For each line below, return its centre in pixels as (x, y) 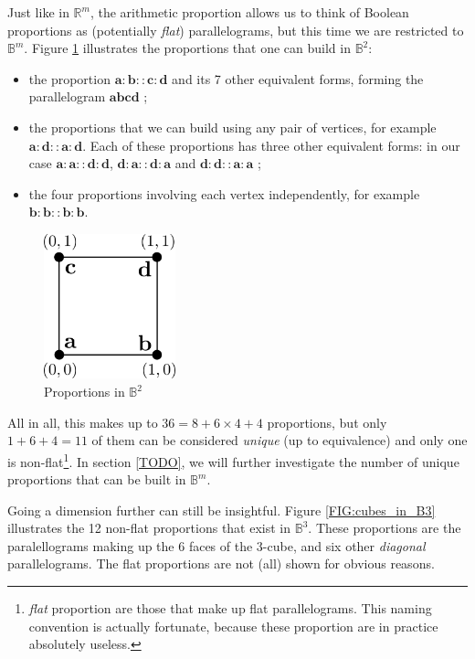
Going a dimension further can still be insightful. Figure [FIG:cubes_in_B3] (222, 510)
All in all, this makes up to (83, 422)
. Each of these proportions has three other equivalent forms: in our (271, 145)
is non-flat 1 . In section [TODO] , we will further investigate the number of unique (233, 460)
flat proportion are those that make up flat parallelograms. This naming (230, 608)
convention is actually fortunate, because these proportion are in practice (233, 626)
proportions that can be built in (97, 479)
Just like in (38, 12)
